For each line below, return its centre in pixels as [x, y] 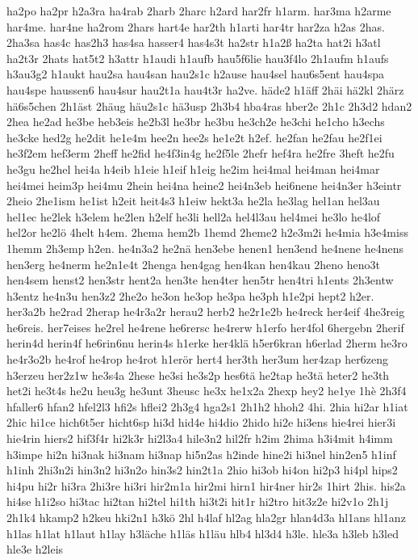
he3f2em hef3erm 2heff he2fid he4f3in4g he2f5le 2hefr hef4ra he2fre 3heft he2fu [201, 153]
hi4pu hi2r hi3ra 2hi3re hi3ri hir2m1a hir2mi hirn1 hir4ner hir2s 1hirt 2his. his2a [206, 485]
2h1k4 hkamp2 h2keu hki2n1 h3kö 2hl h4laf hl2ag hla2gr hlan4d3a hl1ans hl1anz [206, 517]
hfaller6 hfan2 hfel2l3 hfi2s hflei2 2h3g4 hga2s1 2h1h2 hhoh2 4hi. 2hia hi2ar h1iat [207, 406]
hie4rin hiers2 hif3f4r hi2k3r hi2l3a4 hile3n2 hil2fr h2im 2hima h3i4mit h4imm [200, 438]
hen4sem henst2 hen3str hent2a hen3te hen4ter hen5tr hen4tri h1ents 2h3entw [200, 280]
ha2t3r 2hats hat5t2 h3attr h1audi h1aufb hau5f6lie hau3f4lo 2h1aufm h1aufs [198, 58]
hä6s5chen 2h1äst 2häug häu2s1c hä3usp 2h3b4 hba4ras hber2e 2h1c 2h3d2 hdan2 [209, 105]
